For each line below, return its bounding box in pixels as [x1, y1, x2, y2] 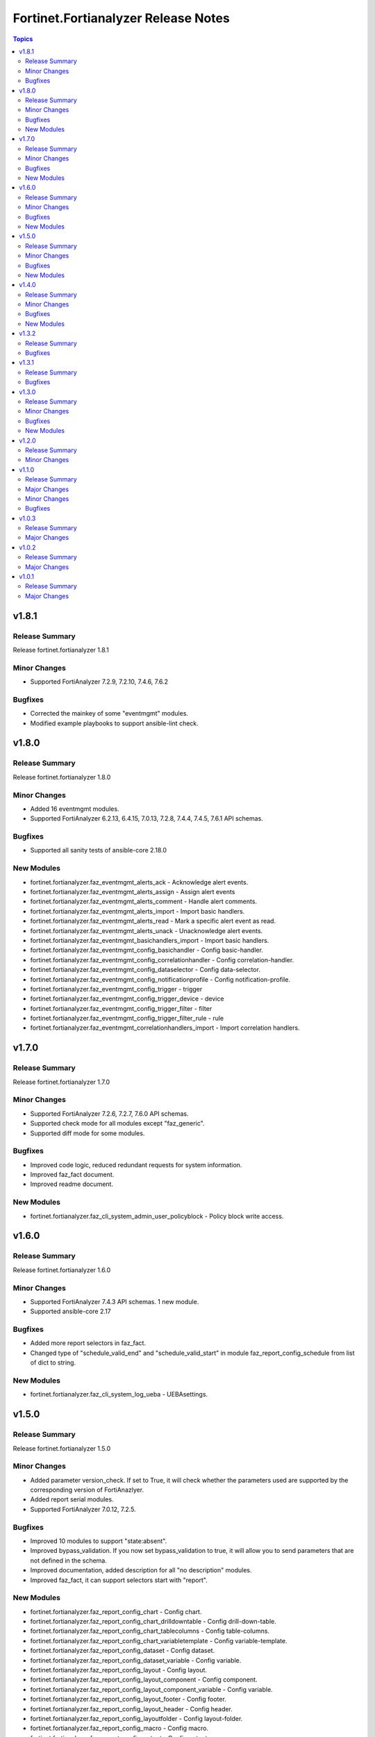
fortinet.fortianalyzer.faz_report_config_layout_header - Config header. [30, 1704, 233, 1713]
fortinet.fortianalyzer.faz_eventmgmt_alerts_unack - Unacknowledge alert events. [30, 926, 263, 935]
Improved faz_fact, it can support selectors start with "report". [30, 1576, 208, 1584]
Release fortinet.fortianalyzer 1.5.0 [12, 1444, 111, 1452]
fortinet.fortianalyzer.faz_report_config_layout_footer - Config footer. [30, 1695, 227, 1704]
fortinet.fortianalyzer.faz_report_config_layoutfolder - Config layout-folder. [30, 1714, 243, 1722]
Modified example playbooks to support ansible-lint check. [30, 719, 199, 727]
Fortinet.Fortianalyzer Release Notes [12, 10, 231, 26]
